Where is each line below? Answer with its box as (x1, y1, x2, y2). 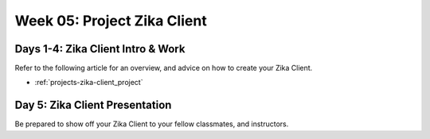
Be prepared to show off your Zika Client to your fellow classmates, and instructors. (14, 119, 289, 129)
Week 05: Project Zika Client (14, 12, 207, 29)
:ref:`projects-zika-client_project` (34, 78, 143, 87)
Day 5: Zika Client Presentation (14, 98, 172, 112)
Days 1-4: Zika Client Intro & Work (14, 42, 186, 56)
